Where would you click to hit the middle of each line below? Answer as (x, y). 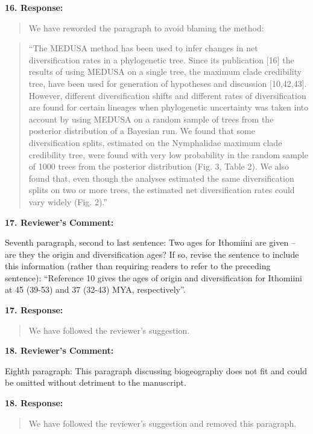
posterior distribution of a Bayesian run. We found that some (142, 131)
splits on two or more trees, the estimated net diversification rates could (162, 190)
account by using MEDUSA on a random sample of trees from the (151, 119)
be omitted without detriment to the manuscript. (96, 382)
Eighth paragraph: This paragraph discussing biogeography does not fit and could (156, 370)
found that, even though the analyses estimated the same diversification (161, 178)
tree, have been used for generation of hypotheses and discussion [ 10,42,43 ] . (168, 83)
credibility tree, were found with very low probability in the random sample (168, 154)
